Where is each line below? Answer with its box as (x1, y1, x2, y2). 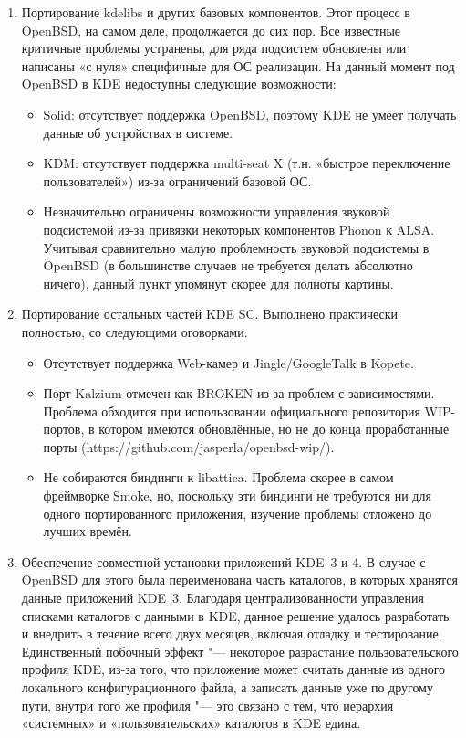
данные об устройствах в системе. (43, 122, 233, 142)
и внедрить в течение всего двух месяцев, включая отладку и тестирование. (21, 624, 442, 643)
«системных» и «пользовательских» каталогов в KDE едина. (21, 713, 361, 733)
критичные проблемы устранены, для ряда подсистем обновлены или (21, 38, 407, 58)
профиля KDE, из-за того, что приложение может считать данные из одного (21, 659, 446, 679)
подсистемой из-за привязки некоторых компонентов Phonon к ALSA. (43, 219, 435, 238)
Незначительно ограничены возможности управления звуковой (43, 202, 390, 221)
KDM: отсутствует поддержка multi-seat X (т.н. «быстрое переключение (43, 153, 450, 173)
